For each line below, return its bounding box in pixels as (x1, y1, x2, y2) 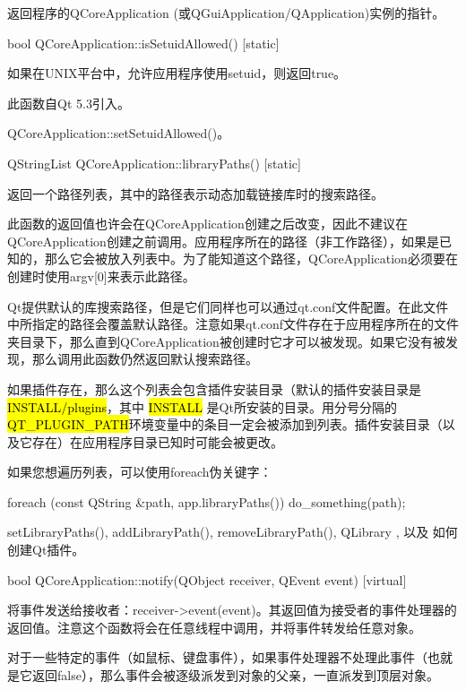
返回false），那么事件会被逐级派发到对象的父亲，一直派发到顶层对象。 (31, 666, 439, 685)
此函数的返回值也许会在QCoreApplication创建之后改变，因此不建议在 (7, 214, 408, 233)
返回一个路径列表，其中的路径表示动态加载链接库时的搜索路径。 (7, 184, 384, 203)
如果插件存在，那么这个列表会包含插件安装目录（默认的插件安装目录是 (7, 379, 421, 398)
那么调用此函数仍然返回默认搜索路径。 (31, 349, 258, 368)
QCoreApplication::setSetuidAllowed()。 (7, 124, 230, 142)
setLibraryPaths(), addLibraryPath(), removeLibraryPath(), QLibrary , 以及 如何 (7, 522, 458, 541)
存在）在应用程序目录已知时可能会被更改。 (31, 432, 283, 451)
